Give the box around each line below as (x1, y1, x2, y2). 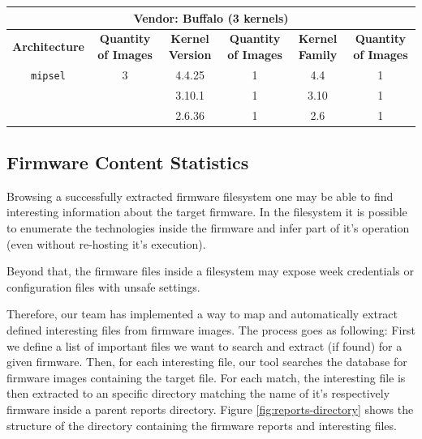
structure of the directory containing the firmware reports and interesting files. (6, 416, 397, 433)
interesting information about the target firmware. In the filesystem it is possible (6, 203, 407, 220)
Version (168, 45, 212, 62)
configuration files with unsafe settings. (6, 278, 200, 295)
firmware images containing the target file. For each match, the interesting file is (6, 369, 406, 386)
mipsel (30, 70, 66, 82)
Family (298, 45, 338, 62)
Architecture (12, 38, 84, 55)
